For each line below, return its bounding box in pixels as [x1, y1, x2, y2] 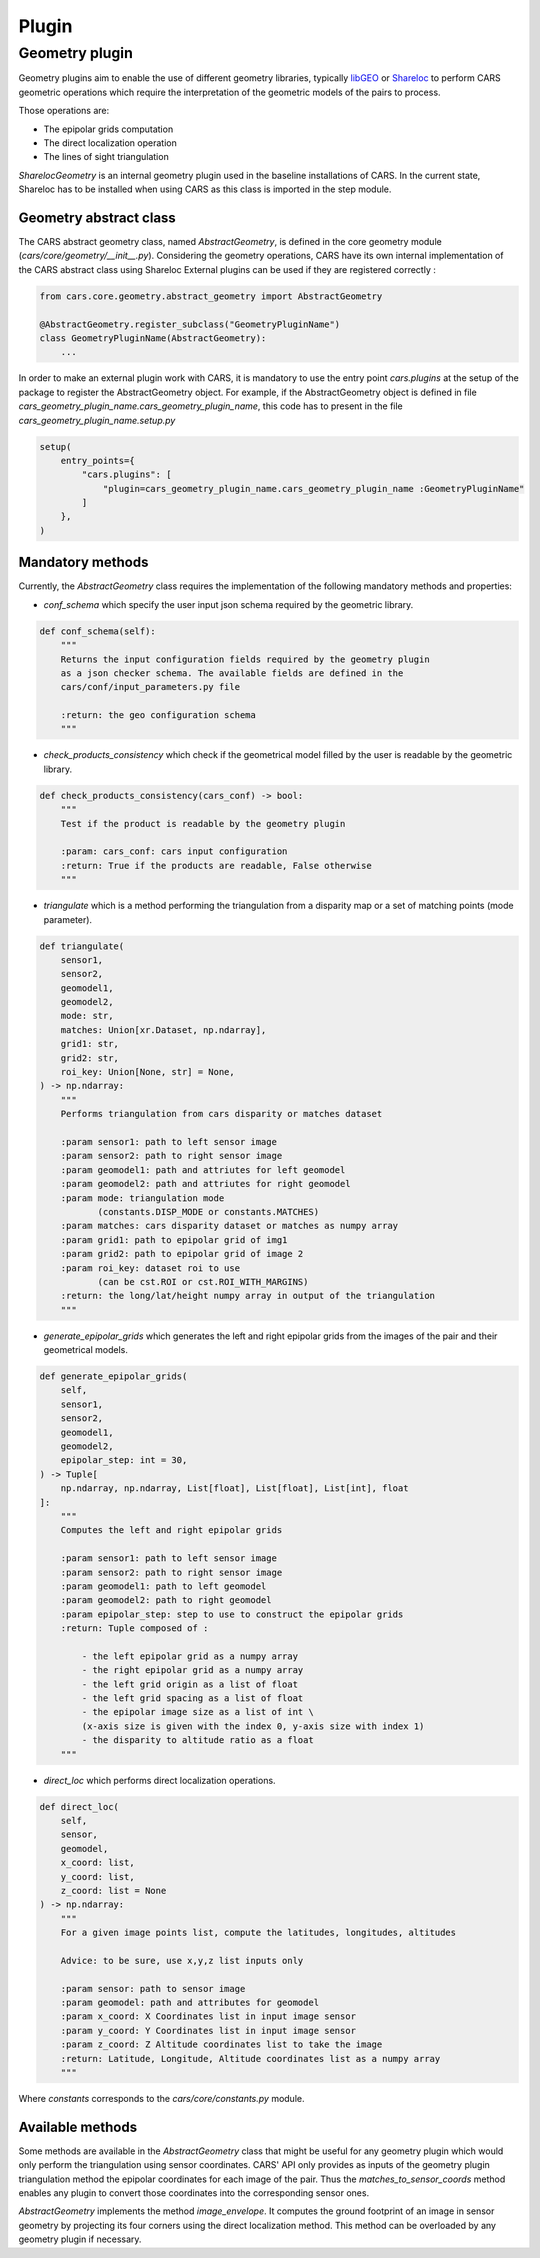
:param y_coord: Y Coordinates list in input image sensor [60, 2025, 357, 2036]
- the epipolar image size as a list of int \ [81, 1706, 314, 1718]
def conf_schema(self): [39, 625, 157, 637]
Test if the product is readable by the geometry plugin [60, 818, 346, 829]
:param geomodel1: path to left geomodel [60, 1580, 267, 1592]
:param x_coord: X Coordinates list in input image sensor [60, 2011, 357, 2022]
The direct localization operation [43, 136, 177, 149]
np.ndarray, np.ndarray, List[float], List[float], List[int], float [60, 1483, 409, 1494]
